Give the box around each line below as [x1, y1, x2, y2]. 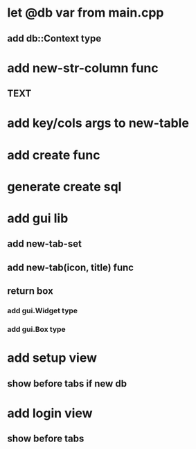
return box [7, 285, 53, 297]
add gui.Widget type [7, 306, 78, 315]
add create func [7, 147, 100, 163]
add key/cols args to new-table [7, 116, 189, 131]
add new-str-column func [7, 60, 159, 76]
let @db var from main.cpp [7, 5, 164, 21]
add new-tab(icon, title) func [7, 261, 134, 273]
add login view [7, 405, 93, 421]
